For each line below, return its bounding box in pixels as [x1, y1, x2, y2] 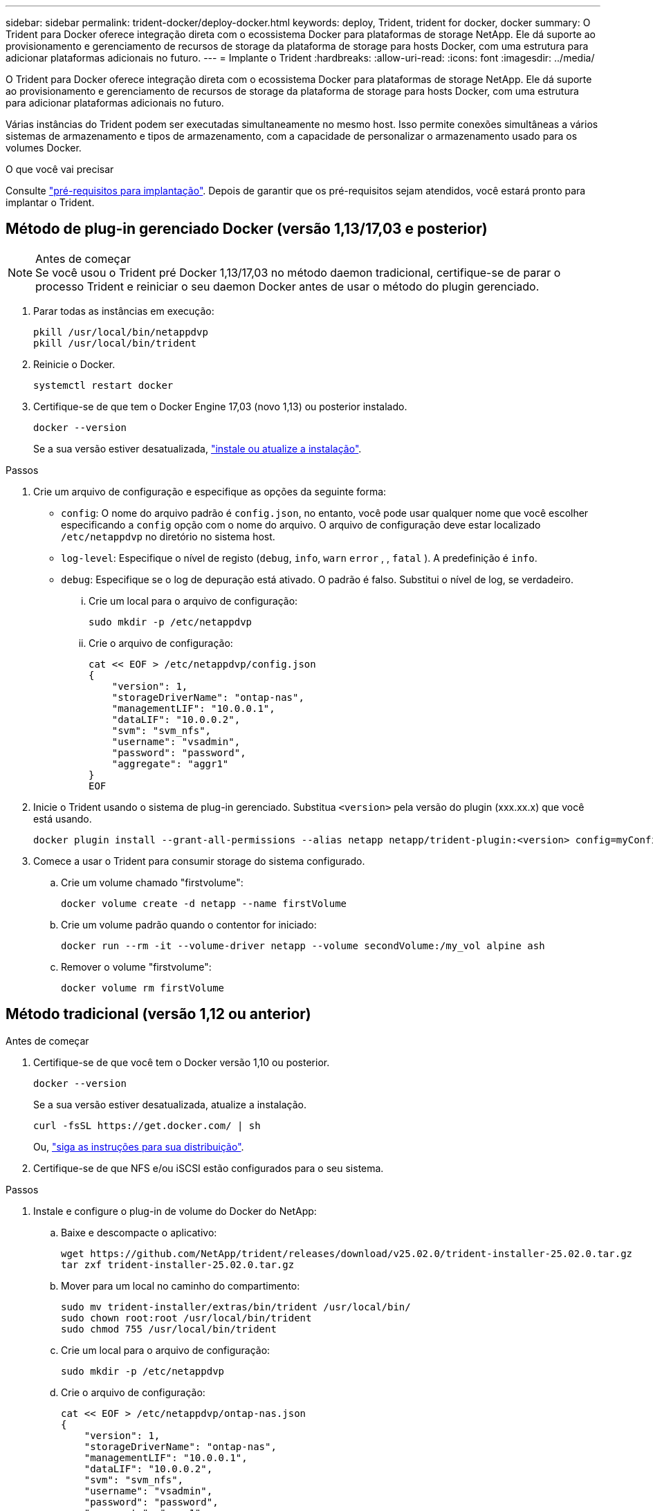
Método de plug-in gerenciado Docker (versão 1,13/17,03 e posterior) [6, 220, 488, 238]
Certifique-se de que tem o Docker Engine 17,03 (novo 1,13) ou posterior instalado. [33, 400, 407, 412]
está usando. [33, 812, 92, 825]
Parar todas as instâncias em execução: [33, 304, 214, 317]
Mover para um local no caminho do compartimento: [61, 1279, 300, 1292]
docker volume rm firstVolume [61, 982, 225, 993]
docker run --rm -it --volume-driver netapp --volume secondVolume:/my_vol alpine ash [61, 940, 545, 951]
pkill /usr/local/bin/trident [33, 337, 197, 349]
